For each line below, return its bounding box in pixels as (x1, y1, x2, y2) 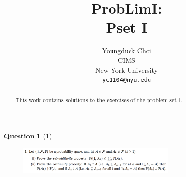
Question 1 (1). (4, 131, 54, 141)
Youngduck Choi (102, 45, 151, 56)
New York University (95, 64, 158, 75)
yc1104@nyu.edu (102, 77, 151, 84)
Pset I (106, 17, 148, 37)
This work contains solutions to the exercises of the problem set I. (15, 96, 183, 104)
